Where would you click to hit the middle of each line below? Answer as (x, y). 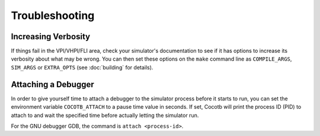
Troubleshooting (53, 15)
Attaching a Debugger (52, 84)
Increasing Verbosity (51, 37)
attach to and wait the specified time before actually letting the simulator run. (105, 115)
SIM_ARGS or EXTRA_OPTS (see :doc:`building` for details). (82, 67)
